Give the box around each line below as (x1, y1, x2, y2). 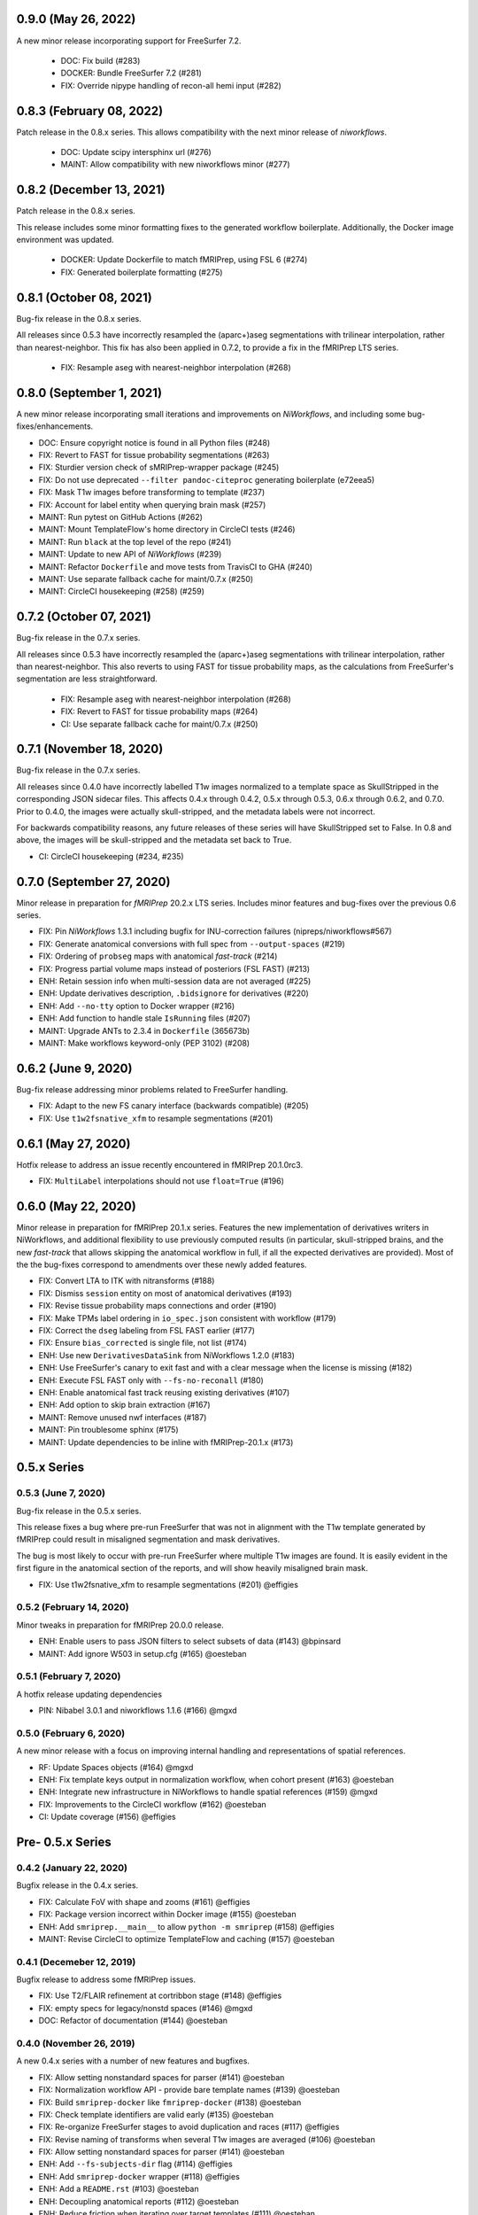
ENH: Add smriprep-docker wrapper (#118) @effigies (38, 2171, 241, 2181)
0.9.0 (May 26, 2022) (16, 12, 136, 27)
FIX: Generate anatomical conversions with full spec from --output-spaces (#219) (38, 938, 345, 949)
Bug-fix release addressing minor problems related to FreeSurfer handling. (16, 1084, 289, 1094)
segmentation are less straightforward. (16, 673, 158, 684)
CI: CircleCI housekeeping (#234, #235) (38, 851, 185, 861)
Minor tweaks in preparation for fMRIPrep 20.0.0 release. (16, 1620, 225, 1630)
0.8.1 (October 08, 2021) (16, 290, 152, 305)
